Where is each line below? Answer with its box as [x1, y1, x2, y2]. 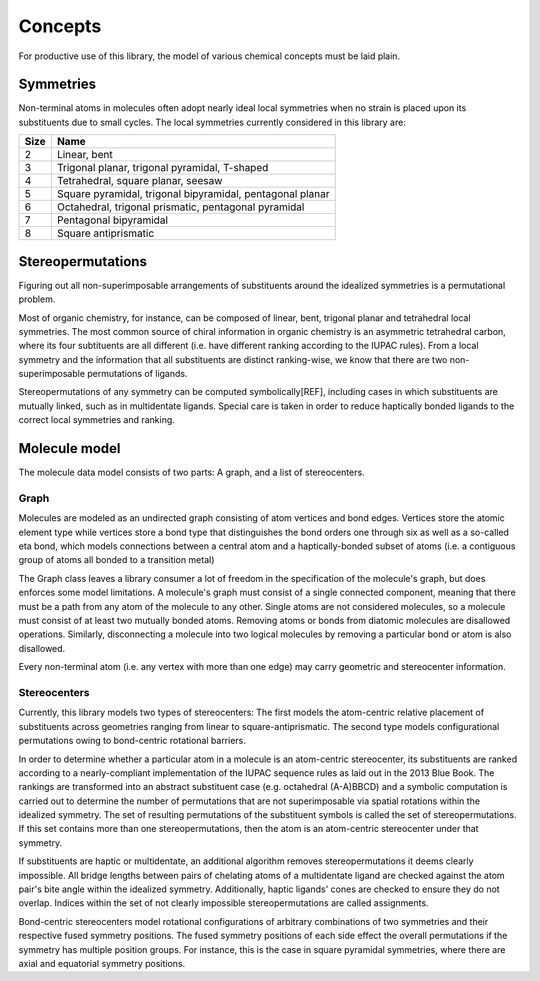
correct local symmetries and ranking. [18, 414, 175, 426]
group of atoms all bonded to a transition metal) [18, 554, 215, 566]
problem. [18, 293, 56, 305]
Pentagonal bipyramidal [56, 213, 169, 227]
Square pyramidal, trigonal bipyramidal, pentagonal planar [56, 187, 330, 201]
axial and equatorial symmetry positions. [18, 958, 186, 969]
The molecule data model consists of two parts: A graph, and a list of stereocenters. [18, 466, 365, 479]
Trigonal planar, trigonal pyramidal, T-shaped [56, 161, 269, 175]
